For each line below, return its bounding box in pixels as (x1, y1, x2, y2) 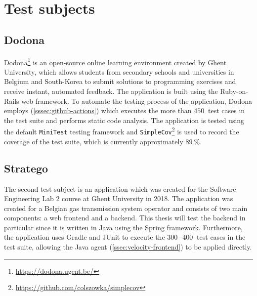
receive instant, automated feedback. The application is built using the (4, 86, 218, 96)
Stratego (4, 160, 48, 175)
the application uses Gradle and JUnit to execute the (4, 232, 165, 242)
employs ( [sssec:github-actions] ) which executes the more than (4, 105, 192, 116)
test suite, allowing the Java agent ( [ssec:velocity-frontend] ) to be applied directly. (4, 242, 252, 252)
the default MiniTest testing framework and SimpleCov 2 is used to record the (4, 125, 239, 137)
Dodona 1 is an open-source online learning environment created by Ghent (4, 55, 227, 67)
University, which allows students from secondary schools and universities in (4, 66, 234, 77)
